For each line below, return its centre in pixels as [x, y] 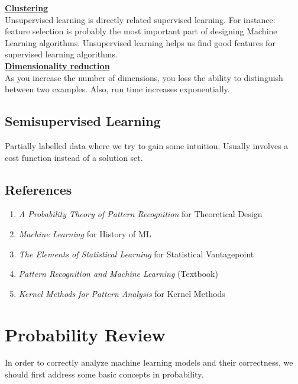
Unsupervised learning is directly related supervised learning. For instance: [140, 19]
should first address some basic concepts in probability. [104, 374]
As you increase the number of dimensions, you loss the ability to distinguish [144, 77]
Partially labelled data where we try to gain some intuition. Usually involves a [147, 145]
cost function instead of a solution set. [74, 157]
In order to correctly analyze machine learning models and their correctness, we [149, 362]
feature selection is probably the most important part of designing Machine [141, 31]
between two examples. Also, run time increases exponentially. [117, 89]
